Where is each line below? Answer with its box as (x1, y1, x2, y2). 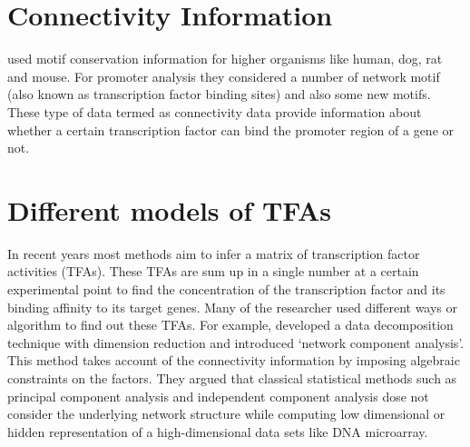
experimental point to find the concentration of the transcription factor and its (7, 280, 446, 298)
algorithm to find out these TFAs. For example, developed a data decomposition (7, 315, 454, 334)
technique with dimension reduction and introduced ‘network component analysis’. (7, 333, 465, 352)
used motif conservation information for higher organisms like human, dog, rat (7, 49, 443, 68)
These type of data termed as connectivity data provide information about (7, 102, 422, 121)
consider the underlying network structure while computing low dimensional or (7, 404, 446, 423)
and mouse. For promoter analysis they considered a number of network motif (7, 66, 440, 85)
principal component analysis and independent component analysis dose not (7, 386, 429, 405)
